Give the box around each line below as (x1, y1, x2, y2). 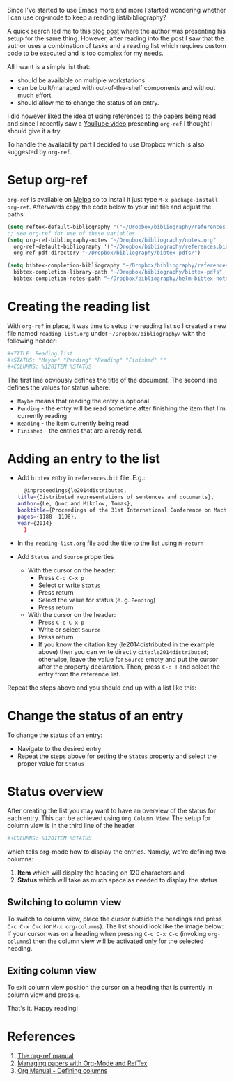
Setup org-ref (7, 172, 88, 188)
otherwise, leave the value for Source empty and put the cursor (38, 655, 219, 663)
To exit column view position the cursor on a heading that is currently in (7, 983, 212, 991)
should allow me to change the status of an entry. (17, 98, 159, 107)
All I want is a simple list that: (7, 63, 91, 71)
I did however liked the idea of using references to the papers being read (7, 112, 217, 120)
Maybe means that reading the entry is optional (17, 397, 150, 405)
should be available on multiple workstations (17, 76, 146, 84)
